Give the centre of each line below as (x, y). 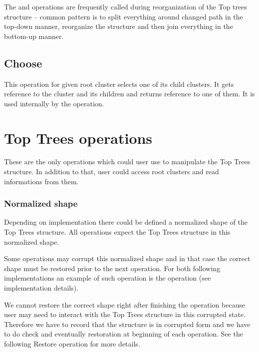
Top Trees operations (78, 138)
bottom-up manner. (34, 36)
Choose (23, 63)
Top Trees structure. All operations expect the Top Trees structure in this (117, 232)
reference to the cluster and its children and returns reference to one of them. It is (129, 94)
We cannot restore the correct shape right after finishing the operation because (125, 304)
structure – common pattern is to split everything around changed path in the (124, 16)
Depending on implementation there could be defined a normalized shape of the (126, 222)
